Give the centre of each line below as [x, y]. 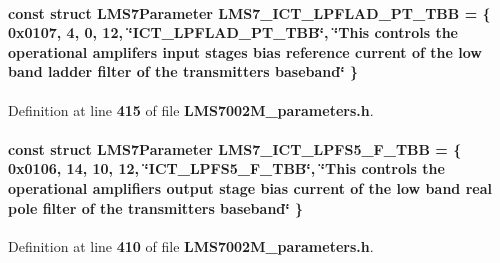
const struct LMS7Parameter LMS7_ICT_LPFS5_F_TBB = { [235, 148]
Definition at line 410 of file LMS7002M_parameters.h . [191, 245]
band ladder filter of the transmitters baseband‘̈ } [183, 71]
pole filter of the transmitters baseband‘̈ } [156, 207]
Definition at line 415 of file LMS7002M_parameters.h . [191, 109]
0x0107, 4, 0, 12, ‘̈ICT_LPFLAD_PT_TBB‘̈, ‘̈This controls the [233, 32]
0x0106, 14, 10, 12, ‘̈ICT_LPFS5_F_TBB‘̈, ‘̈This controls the [226, 168]
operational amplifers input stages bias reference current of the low [245, 51]
